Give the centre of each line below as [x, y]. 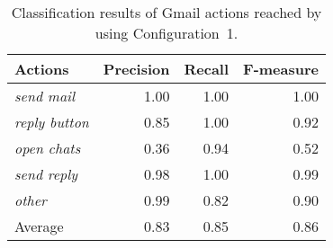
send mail [45, 96]
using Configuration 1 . [166, 33]
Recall [207, 69]
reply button [52, 122]
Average [39, 226]
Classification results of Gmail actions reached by [166, 12]
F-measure [281, 69]
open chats [48, 148]
